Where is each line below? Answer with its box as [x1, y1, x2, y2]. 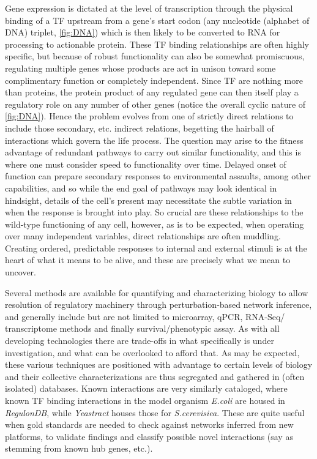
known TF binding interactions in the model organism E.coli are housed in [5, 394, 285, 406]
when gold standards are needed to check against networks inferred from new [5, 418, 294, 431]
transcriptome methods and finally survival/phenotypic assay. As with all [5, 322, 280, 335]
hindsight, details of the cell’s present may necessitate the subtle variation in [5, 193, 292, 206]
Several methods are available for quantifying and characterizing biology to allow [5, 286, 308, 299]
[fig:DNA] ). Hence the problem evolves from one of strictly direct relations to [5, 110, 294, 122]
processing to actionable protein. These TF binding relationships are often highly [5, 37, 309, 50]
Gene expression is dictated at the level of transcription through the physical [5, 2, 293, 14]
